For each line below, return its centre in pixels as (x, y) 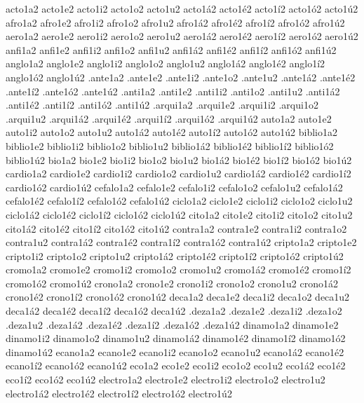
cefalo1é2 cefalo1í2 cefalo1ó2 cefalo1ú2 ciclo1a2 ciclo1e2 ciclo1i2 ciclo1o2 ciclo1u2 (179, 201)
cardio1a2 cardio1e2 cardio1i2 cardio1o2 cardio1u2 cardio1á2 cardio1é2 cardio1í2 (178, 173)
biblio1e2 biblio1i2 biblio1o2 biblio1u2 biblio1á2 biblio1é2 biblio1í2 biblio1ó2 (170, 145)
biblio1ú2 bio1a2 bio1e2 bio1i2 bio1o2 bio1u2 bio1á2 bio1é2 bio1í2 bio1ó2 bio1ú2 (179, 159)
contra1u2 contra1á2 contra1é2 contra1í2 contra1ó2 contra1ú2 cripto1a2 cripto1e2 (181, 242)
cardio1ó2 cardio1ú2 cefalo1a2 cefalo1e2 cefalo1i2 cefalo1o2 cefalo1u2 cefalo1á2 (174, 187)
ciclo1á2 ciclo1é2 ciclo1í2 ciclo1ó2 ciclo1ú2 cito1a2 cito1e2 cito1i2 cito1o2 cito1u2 (179, 214)
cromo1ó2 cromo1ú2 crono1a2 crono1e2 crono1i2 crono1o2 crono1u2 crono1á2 (172, 283)
